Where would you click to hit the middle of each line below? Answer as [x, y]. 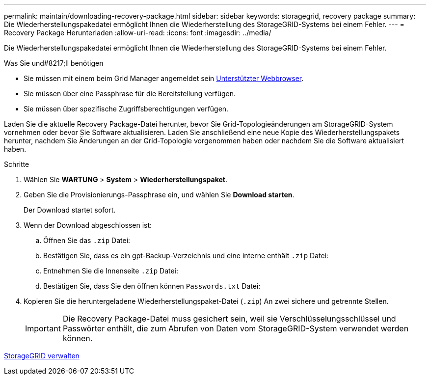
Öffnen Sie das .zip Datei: [87, 240]
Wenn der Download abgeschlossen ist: [88, 225]
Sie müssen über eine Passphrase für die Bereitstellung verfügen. [130, 94]
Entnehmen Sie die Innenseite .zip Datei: [111, 271]
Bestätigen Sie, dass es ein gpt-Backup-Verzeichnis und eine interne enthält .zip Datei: [186, 256]
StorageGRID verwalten [42, 356]
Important [43, 328]
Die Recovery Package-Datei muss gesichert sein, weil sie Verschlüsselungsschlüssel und [229, 319]
